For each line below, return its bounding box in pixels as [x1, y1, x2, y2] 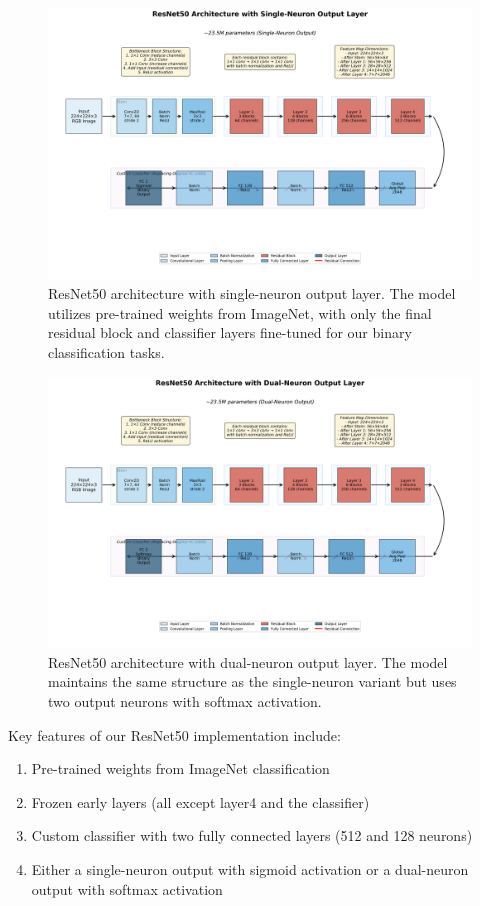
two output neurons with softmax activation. [48, 691, 322, 711]
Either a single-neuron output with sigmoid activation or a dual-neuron [31, 858, 469, 879]
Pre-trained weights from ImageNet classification [31, 758, 330, 779]
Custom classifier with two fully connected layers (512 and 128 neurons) [31, 825, 473, 846]
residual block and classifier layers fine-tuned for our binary [48, 322, 412, 343]
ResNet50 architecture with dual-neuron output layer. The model [48, 651, 448, 672]
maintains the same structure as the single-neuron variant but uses [48, 671, 457, 692]
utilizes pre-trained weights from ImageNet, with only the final [48, 302, 432, 323]
